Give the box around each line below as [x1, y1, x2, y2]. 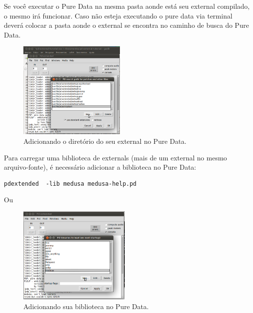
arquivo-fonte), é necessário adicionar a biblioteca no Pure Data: [4, 162, 196, 172]
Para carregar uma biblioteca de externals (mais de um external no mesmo [4, 152, 227, 162]
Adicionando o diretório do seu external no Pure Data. [23, 136, 187, 146]
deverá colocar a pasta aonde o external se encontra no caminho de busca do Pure [4, 20, 249, 30]
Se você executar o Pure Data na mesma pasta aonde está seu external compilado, [4, 1, 250, 11]
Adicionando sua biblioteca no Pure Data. [23, 301, 149, 311]
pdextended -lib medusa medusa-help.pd [4, 180, 137, 187]
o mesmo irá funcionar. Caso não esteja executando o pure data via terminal [4, 10, 233, 20]
